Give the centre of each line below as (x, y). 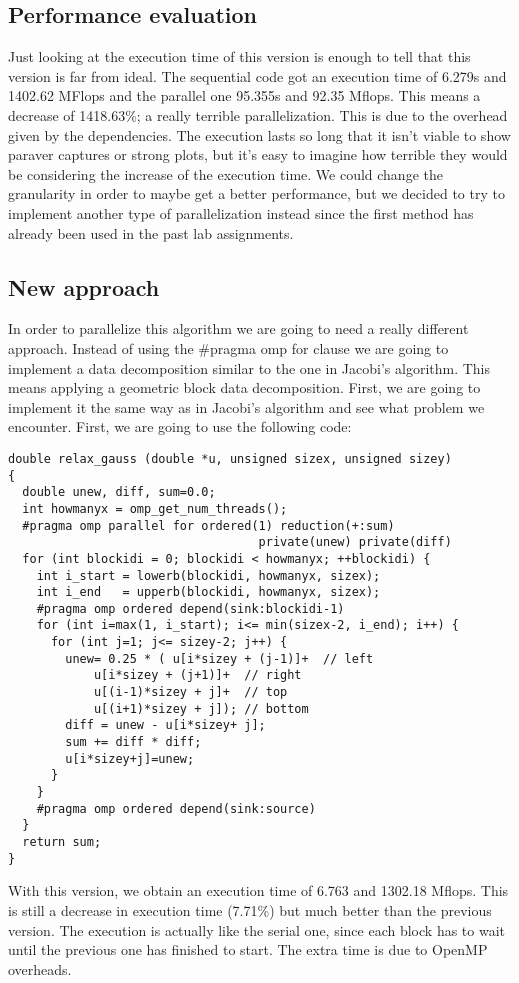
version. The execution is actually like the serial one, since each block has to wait (257, 929)
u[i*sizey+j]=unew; (130, 758)
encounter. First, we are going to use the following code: (180, 426)
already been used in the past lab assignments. (151, 232)
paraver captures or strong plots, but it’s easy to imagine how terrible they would (258, 154)
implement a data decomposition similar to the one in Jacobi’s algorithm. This (249, 367)
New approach (84, 286)
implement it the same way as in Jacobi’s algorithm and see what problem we (246, 406)
